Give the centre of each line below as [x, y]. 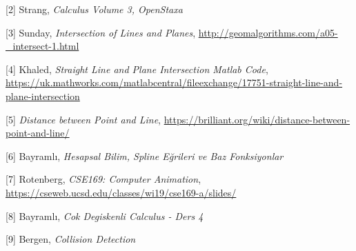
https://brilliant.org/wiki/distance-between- [257, 119]
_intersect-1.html [42, 46]
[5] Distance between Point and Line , [83, 119]
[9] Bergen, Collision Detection [71, 239]
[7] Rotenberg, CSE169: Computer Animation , [103, 179]
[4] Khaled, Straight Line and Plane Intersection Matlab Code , [137, 69]
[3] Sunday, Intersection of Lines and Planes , [101, 32]
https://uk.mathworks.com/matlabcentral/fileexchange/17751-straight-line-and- [174, 82]
